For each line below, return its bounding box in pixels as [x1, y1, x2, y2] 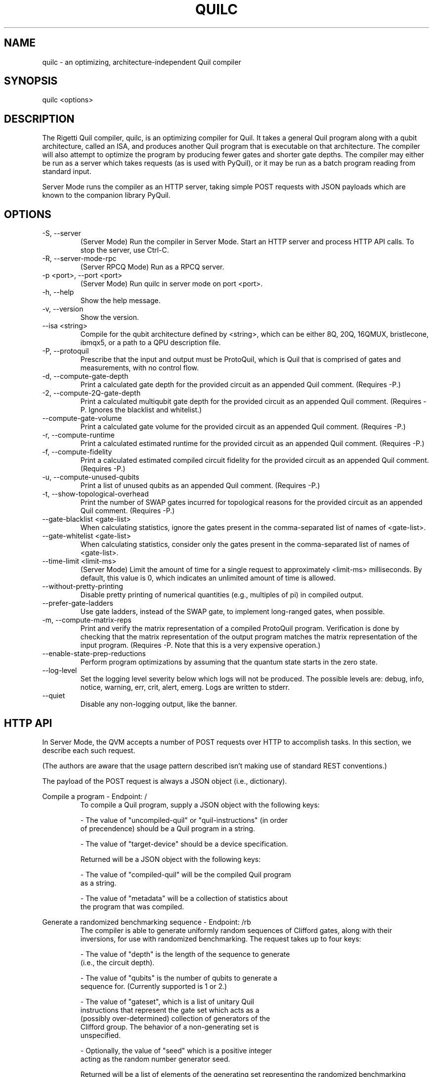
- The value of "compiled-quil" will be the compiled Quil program [80, 870, 291, 879]
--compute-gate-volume [42, 414, 122, 423]
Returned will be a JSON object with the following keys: [80, 854, 261, 863]
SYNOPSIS [4, 75, 58, 88]
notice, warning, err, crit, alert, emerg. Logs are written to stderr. [80, 683, 290, 692]
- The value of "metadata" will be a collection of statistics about [80, 894, 288, 902]
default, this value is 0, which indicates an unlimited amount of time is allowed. [80, 574, 336, 583]
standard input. [42, 167, 91, 176]
